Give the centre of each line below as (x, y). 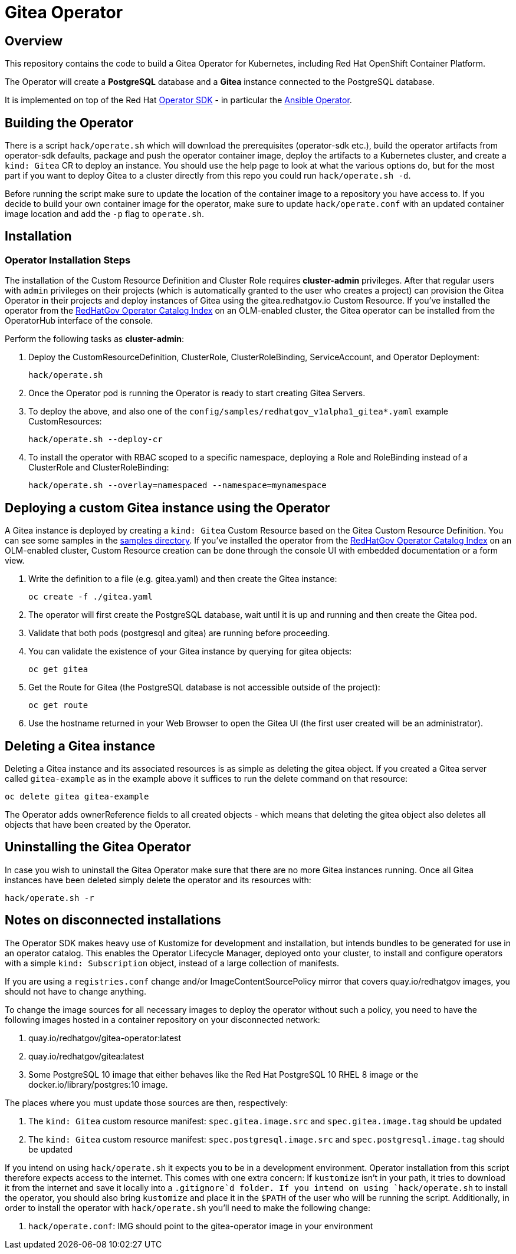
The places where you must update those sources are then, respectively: (147, 1102)
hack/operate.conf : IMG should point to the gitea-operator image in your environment (201, 1226)
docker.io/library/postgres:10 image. (98, 1084)
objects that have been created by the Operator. (98, 824)
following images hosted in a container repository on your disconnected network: (162, 1019)
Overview (34, 41)
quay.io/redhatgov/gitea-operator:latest (105, 1038)
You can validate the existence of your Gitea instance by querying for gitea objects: (190, 651)
